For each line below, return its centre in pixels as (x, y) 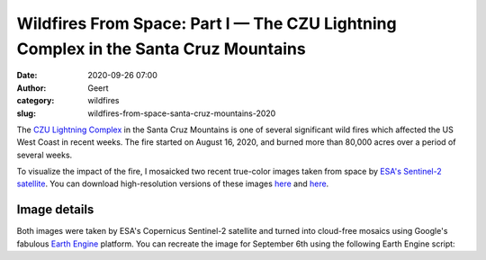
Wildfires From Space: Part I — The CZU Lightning (207, 23)
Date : (27, 76)
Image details (55, 210)
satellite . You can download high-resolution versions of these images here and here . (173, 184)
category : (36, 101)
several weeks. (45, 155)
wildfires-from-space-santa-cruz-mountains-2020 (182, 113)
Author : (31, 88)
